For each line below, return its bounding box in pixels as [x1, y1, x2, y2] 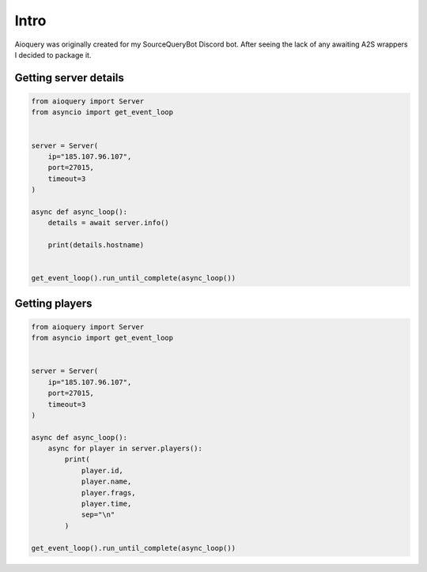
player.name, [81, 477, 132, 486]
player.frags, [81, 488, 136, 497]
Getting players [14, 296, 93, 310]
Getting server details [14, 71, 124, 85]
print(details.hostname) [47, 241, 145, 250]
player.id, [81, 466, 124, 475]
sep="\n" [81, 510, 115, 519]
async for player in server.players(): [47, 444, 203, 453]
